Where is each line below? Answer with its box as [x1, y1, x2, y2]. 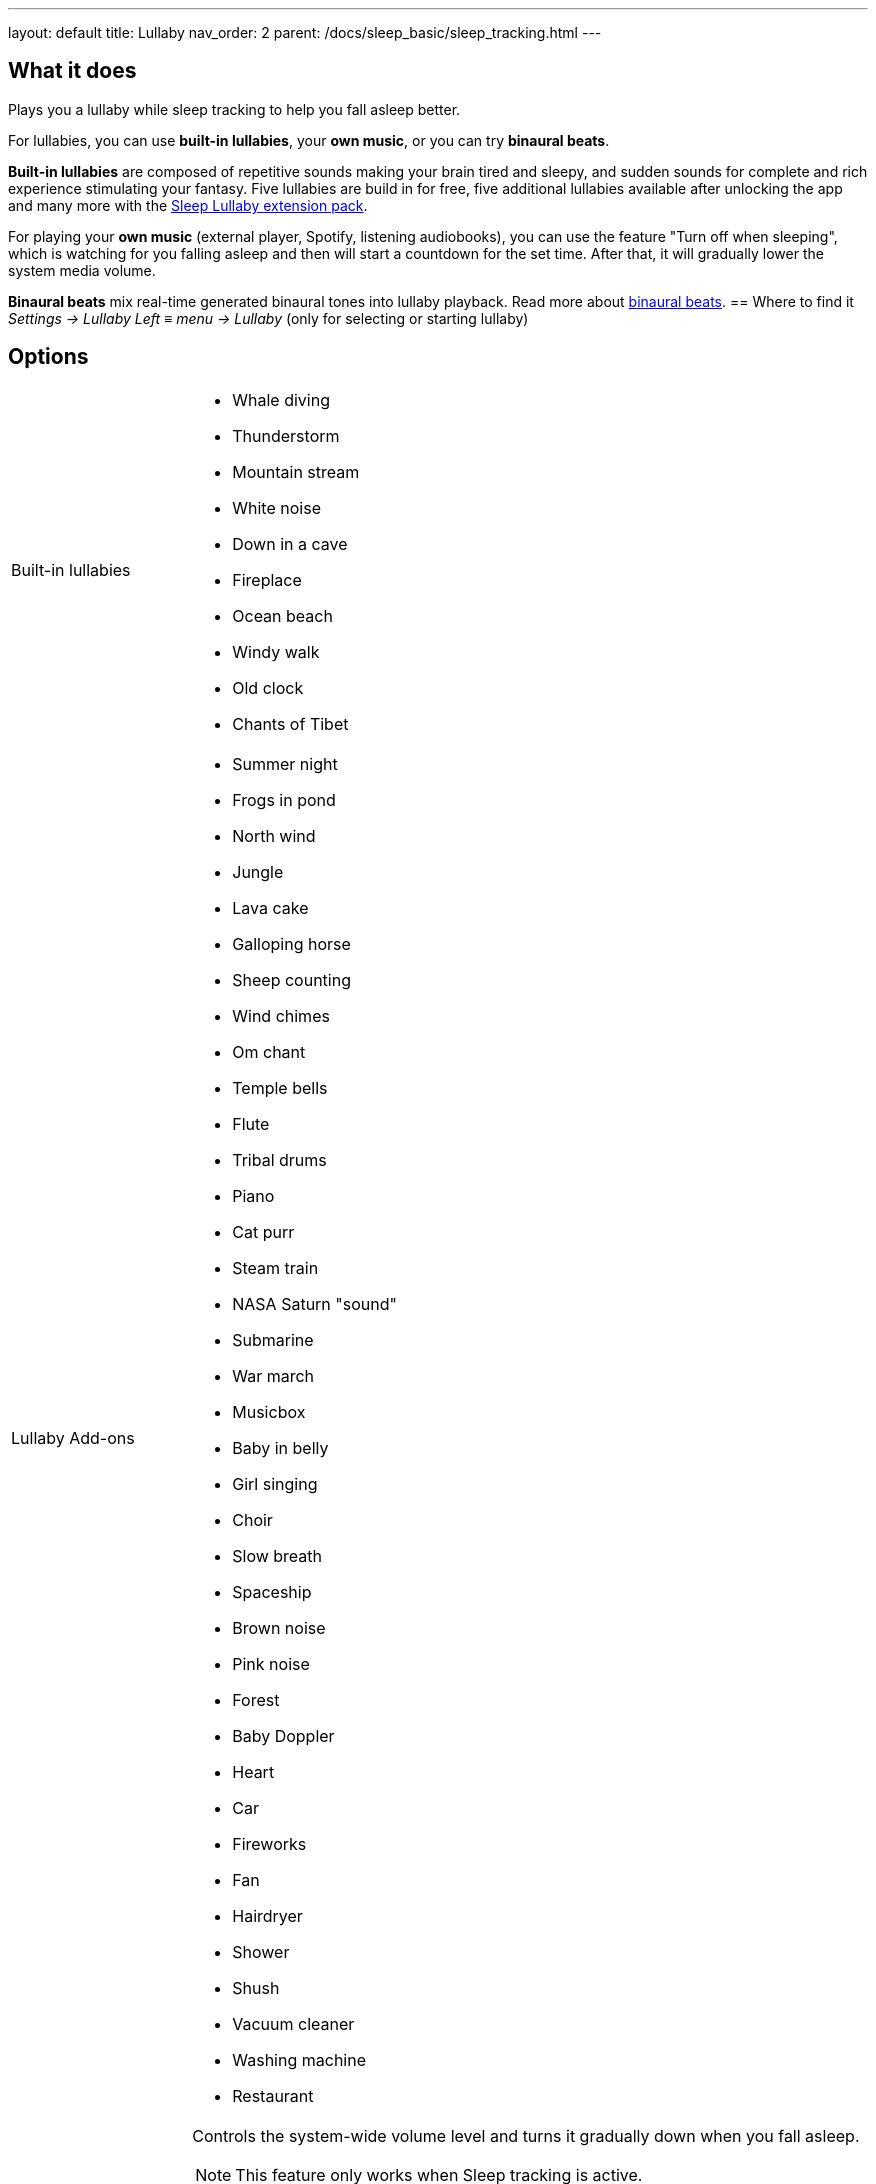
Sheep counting [232, 969, 351, 990]
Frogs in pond [232, 789, 336, 810]
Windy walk [232, 641, 320, 662]
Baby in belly [232, 1437, 329, 1458]
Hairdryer [232, 1905, 303, 1926]
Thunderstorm [232, 425, 340, 446]
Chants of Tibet [232, 713, 349, 734]
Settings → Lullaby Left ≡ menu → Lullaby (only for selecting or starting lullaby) [8, 309, 529, 327]
